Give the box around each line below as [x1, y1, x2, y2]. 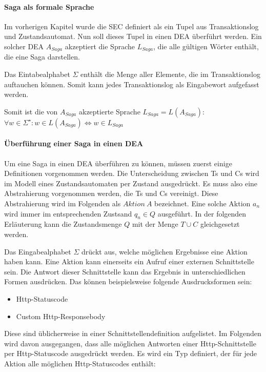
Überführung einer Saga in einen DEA [4, 138, 144, 149]
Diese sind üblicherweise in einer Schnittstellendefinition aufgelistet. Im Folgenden [4, 328, 261, 339]
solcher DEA [4, 41, 44, 51]
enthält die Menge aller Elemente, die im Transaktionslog [80, 69, 260, 80]
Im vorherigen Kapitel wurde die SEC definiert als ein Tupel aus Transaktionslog [4, 21, 259, 31]
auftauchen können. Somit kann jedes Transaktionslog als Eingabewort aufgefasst [4, 79, 259, 89]
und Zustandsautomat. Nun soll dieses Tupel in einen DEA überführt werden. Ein [4, 31, 262, 42]
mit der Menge [132, 219, 178, 229]
